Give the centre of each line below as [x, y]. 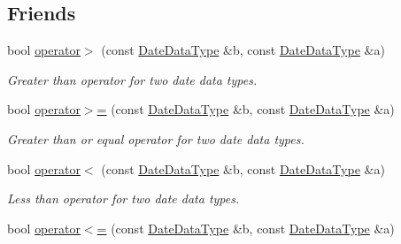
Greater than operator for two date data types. [132, 79]
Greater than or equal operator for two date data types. [156, 138]
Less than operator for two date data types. [123, 198]
